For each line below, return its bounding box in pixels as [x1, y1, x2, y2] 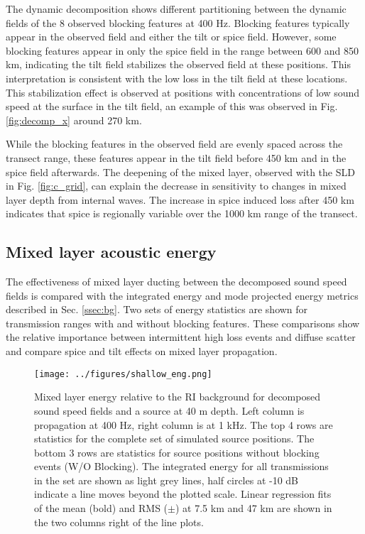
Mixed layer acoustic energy [6, 241, 217, 263]
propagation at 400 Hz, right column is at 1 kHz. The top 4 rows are [34, 417, 333, 432]
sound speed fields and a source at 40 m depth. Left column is [34, 403, 305, 418]
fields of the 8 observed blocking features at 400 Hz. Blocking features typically [6, 15, 350, 30]
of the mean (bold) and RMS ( [34, 501, 168, 516]
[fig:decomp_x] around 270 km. [6, 112, 142, 127]
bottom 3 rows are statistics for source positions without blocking [34, 445, 320, 459]
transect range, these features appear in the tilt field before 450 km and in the [6, 150, 347, 165]
